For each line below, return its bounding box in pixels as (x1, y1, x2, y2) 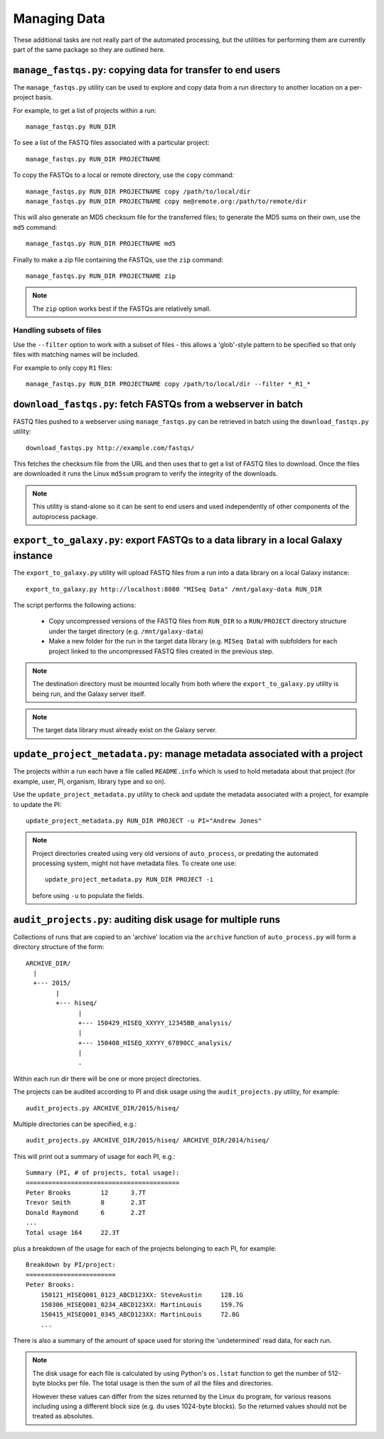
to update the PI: (13, 800, 62, 808)
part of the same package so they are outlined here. (13, 45, 166, 53)
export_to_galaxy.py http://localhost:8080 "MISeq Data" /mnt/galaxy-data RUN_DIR (26, 585, 322, 593)
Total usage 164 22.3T (26, 1229, 120, 1236)
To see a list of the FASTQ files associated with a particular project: (13, 139, 210, 147)
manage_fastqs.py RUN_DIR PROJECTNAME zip (26, 272, 176, 280)
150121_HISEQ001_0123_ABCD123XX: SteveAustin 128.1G (40, 1290, 243, 1299)
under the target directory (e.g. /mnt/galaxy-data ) (48, 626, 204, 636)
